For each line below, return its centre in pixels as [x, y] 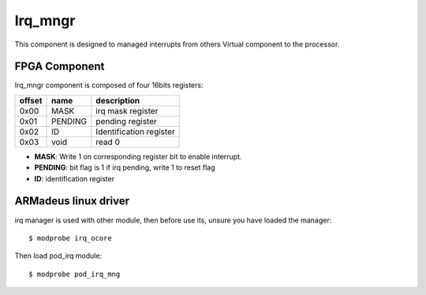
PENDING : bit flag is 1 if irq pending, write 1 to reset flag [125, 168]
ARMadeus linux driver [72, 201]
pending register [127, 121]
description [118, 100]
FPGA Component [60, 67]
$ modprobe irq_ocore [70, 238]
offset [31, 100]
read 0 [108, 142]
